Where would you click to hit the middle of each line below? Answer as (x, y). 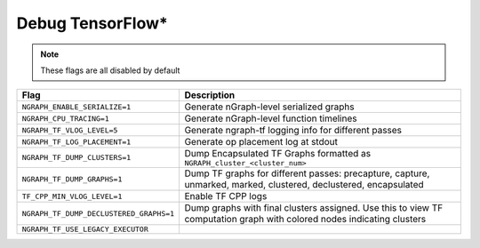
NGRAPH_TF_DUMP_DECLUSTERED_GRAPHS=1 (98, 213)
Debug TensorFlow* (92, 23)
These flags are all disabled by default (110, 70)
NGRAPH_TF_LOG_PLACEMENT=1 (76, 142)
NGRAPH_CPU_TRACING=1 (66, 119)
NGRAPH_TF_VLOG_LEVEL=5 (70, 130)
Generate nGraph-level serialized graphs (269, 107)
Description (210, 95)
